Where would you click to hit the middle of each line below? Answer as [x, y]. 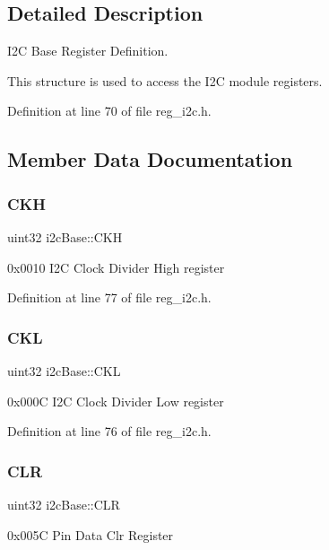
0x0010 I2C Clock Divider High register [116, 267]
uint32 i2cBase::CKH [65, 236]
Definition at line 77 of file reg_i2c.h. [109, 297]
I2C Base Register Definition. [88, 51]
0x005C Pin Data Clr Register [91, 534]
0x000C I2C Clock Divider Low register [116, 401]
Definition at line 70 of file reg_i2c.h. [109, 111]
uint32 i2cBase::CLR [64, 504]
